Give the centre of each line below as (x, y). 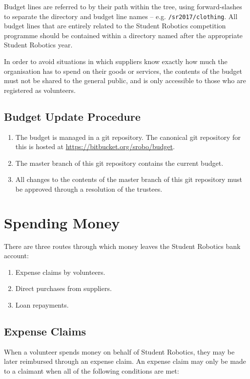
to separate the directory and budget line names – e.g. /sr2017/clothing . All (121, 16)
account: (16, 256)
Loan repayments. (42, 305)
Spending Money (62, 222)
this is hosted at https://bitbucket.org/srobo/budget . (95, 146)
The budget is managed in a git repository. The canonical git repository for (128, 137)
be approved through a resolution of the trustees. (89, 189)
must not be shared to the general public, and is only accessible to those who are (125, 80)
